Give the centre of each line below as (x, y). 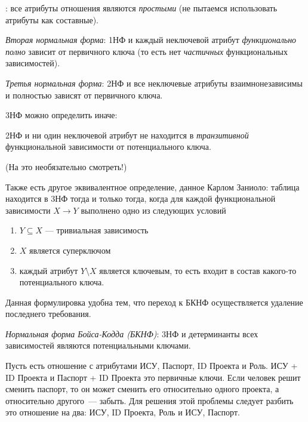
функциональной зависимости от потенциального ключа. (108, 147)
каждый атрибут (49, 270)
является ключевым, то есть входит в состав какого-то (198, 270)
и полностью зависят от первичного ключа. (84, 95)
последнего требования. (48, 314)
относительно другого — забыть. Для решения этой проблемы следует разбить (150, 400)
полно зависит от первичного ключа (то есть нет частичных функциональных (147, 51)
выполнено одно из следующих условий (153, 210)
